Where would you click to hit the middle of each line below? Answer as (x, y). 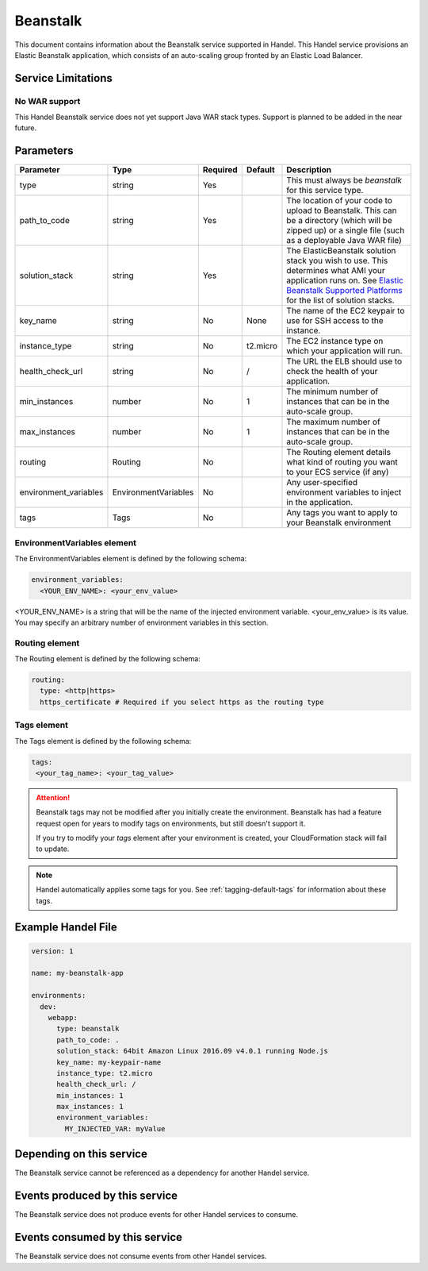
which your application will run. (345, 351)
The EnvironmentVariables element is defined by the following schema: (131, 559)
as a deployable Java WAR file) (344, 241)
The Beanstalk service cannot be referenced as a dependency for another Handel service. (162, 1173)
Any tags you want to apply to (342, 513)
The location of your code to (339, 201)
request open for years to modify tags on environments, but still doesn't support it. (171, 823)
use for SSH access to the (335, 321)
